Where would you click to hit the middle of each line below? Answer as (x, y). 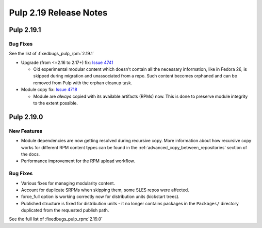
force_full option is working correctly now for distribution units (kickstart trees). (100, 197)
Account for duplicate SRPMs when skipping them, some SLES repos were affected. (105, 190)
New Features (26, 131)
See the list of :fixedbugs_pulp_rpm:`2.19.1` (51, 54)
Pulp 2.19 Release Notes (58, 13)
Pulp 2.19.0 (26, 117)
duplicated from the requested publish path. (65, 210)
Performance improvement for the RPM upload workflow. (78, 161)
